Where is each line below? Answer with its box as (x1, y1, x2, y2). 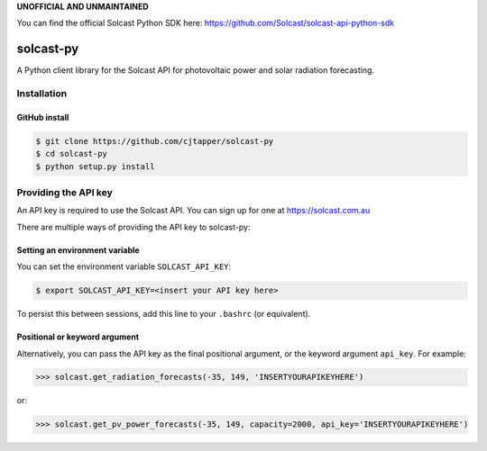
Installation (16, 87, 68, 100)
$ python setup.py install (35, 161, 155, 171)
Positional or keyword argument (16, 331, 140, 342)
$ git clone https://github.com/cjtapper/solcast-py (35, 136, 274, 146)
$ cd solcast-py (35, 149, 108, 159)
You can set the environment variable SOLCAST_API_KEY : (16, 261, 232, 272)
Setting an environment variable (16, 244, 140, 256)
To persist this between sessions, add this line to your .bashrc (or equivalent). (16, 309, 311, 320)
